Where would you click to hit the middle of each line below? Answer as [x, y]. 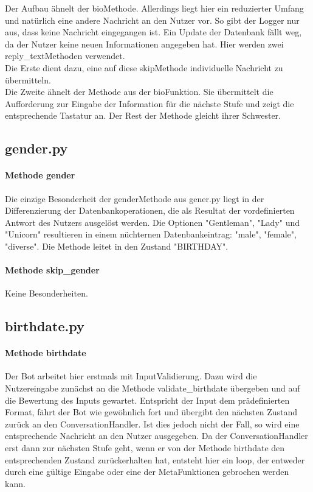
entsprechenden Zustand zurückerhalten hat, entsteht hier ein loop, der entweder [155, 459]
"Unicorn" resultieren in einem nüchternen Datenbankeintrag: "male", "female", [151, 234]
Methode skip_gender [52, 270]
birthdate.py [45, 326]
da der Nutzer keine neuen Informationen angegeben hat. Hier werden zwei [144, 44]
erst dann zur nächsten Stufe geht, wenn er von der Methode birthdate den [145, 448]
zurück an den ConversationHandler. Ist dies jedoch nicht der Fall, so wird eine [152, 423]
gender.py [36, 148]
